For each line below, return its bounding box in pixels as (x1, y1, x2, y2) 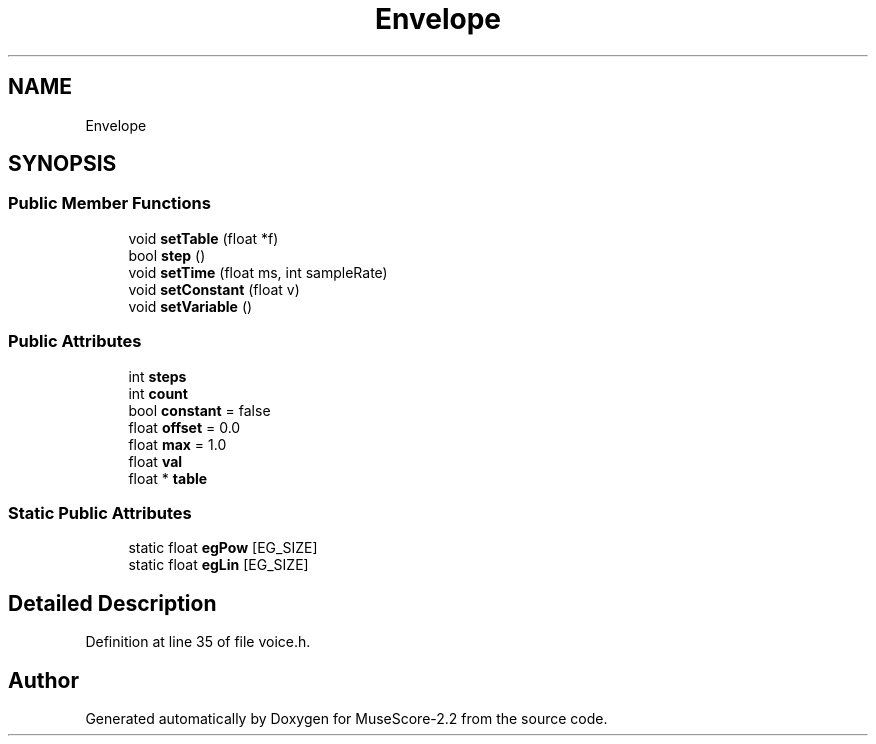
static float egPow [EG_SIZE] (128, 539, 318, 557)
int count (128, 384, 188, 402)
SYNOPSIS (8, 151, 117, 177)
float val (128, 452, 183, 470)
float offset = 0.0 (128, 418, 241, 436)
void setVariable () (128, 297, 253, 315)
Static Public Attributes (8, 502, 192, 523)
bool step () (128, 246, 206, 264)
